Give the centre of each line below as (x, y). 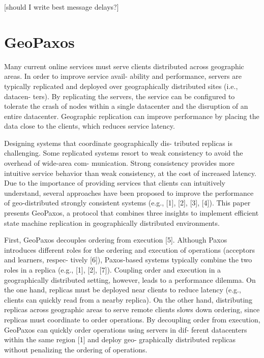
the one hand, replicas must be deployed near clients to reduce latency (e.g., (123, 290)
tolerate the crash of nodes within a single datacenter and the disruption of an (126, 106)
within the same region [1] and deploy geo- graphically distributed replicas (120, 339)
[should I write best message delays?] (62, 7)
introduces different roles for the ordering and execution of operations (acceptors (129, 249)
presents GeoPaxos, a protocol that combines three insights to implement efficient (131, 213)
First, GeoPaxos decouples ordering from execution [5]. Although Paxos (116, 240)
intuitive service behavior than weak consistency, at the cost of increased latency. (130, 173)
